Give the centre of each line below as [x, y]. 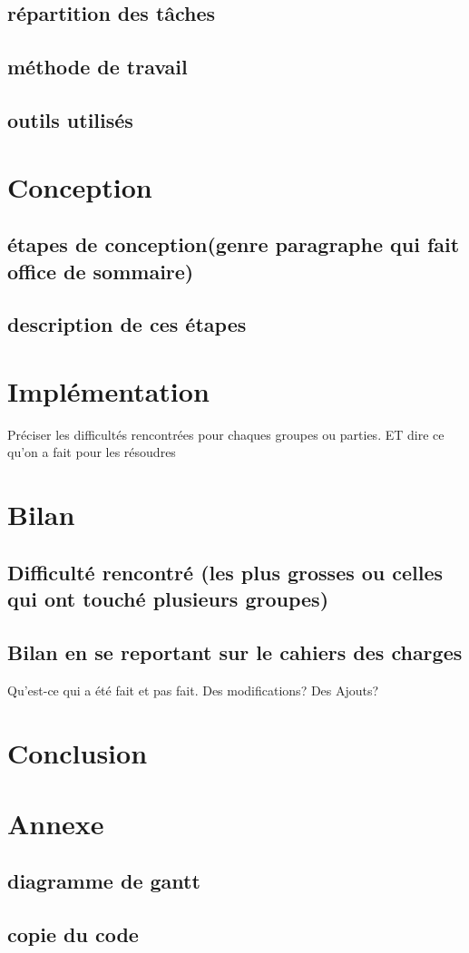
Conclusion [78, 752]
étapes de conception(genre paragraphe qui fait [234, 244]
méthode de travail [98, 67]
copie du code [73, 934]
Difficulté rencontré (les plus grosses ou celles [225, 572]
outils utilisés [70, 119]
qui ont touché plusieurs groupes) [168, 599]
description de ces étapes [127, 324]
